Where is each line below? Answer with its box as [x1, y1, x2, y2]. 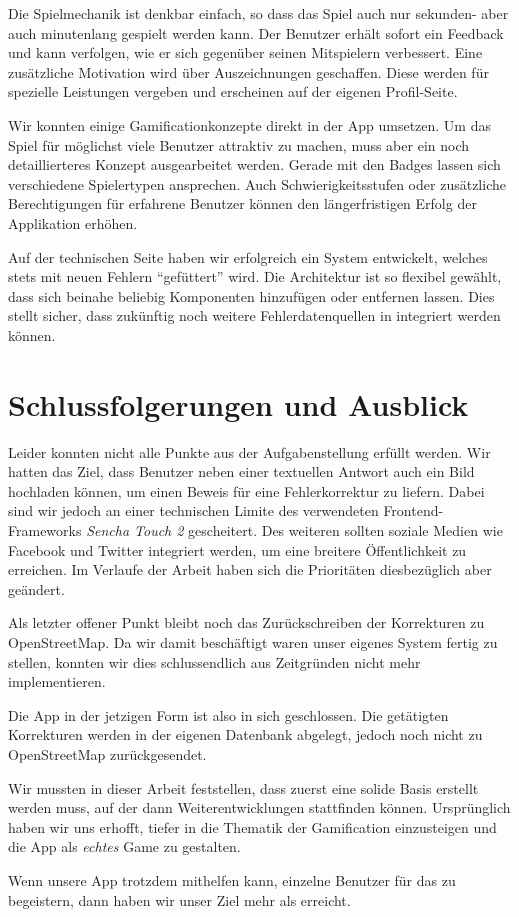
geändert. [8, 578, 65, 599]
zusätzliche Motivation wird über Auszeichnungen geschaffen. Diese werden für [8, 61, 489, 82]
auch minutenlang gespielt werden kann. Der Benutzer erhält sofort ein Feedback [8, 22, 504, 43]
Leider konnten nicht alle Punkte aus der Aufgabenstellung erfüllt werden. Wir [8, 441, 491, 462]
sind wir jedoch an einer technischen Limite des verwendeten [8, 500, 379, 521]
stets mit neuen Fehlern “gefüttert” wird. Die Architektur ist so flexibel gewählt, [8, 266, 502, 287]
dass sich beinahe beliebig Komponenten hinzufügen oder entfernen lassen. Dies [8, 285, 495, 306]
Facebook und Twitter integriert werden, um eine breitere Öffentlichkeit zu [8, 539, 467, 560]
